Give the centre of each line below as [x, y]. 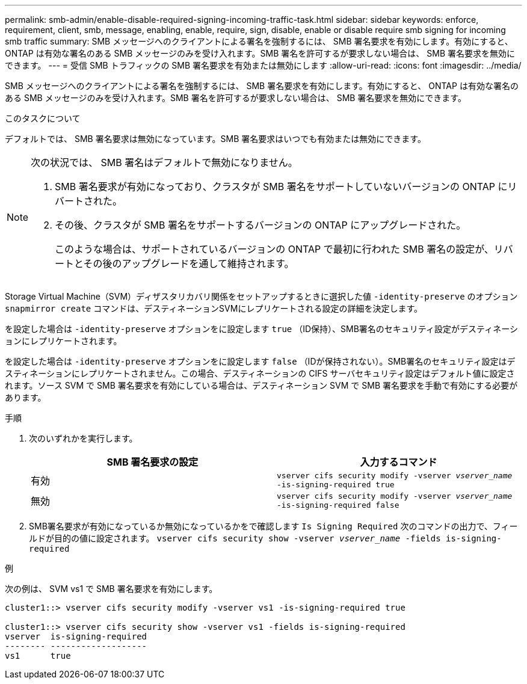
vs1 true [38, 656]
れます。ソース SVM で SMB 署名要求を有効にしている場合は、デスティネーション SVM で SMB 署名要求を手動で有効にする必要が [261, 385]
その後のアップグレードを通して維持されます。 [189, 263]
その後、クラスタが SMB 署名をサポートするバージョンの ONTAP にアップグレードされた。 [260, 225]
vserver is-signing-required [76, 636]
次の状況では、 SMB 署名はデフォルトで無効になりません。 [164, 162]
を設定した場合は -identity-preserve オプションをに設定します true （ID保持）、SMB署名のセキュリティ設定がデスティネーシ [261, 329]
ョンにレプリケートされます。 [63, 341]
